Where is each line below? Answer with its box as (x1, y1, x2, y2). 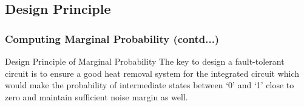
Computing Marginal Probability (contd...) (5, 31, 220, 46)
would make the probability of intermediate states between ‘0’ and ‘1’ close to (5, 79, 294, 91)
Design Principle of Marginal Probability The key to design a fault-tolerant (5, 55, 285, 67)
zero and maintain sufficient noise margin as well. (5, 90, 188, 103)
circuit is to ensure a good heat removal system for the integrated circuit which (5, 66, 300, 79)
